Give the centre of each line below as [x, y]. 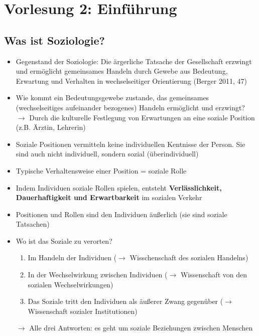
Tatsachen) [33, 224]
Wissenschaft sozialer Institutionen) [83, 311]
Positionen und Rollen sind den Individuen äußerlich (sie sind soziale [121, 214]
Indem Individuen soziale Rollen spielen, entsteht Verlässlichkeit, [119, 187]
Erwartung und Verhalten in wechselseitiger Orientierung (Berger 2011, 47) [131, 80]
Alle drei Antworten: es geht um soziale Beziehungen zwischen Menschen [141, 328]
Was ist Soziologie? [54, 40]
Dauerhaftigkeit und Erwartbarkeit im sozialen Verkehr [109, 197]
